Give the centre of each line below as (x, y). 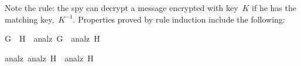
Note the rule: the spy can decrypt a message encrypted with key (122, 8)
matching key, (30, 19)
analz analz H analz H (49, 58)
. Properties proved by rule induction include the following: (179, 19)
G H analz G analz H (52, 38)
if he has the (274, 8)
